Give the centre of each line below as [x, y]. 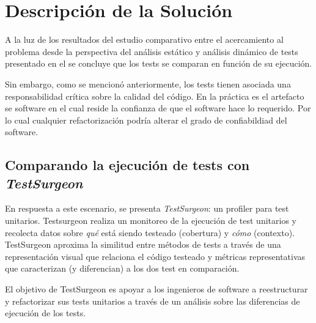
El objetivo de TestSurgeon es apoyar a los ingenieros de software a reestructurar [156, 289]
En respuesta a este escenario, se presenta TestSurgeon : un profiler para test [147, 208]
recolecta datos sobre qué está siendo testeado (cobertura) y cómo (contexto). [150, 232]
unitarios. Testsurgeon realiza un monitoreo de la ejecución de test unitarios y [151, 221]
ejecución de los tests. [46, 313]
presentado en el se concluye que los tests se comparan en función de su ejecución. [159, 63]
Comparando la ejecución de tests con [127, 165]
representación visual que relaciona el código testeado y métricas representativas [155, 256]
